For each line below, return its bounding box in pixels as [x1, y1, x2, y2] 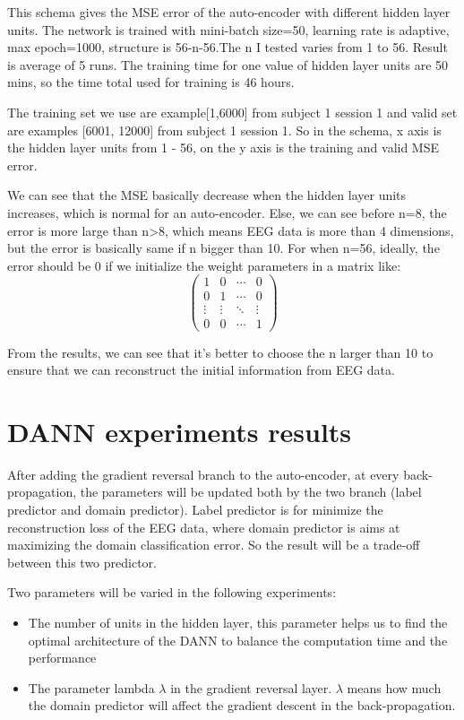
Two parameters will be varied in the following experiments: [7, 583, 337, 602]
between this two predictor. [7, 552, 157, 571]
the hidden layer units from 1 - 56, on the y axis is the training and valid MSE [7, 138, 440, 157]
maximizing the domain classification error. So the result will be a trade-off [7, 535, 420, 554]
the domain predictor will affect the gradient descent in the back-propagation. [28, 696, 456, 715]
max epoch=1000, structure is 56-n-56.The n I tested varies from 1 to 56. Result [7, 38, 448, 56]
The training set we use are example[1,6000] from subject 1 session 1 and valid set [7, 102, 458, 121]
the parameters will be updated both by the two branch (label [80, 482, 422, 501]
